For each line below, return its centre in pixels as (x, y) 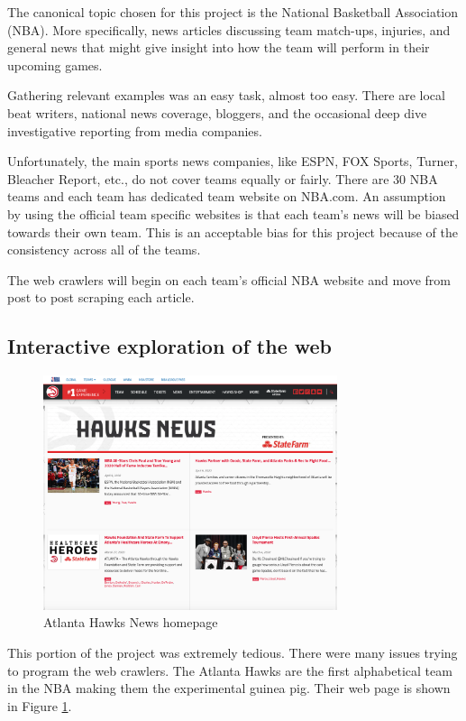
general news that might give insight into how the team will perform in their (219, 47)
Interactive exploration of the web (170, 346)
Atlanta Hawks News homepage (131, 622)
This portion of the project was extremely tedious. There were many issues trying (233, 653)
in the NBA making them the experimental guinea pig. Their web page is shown (229, 688)
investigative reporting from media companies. (135, 130)
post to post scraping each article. (101, 297)
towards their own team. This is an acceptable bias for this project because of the (233, 231)
